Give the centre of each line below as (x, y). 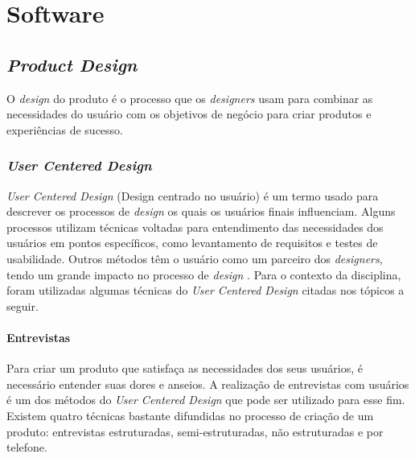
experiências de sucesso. (65, 129)
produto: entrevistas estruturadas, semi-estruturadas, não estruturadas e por (195, 431)
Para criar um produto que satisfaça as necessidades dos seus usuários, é (185, 368)
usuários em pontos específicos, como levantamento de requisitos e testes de (192, 243)
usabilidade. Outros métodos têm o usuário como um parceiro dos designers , (195, 258)
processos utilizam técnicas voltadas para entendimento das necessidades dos (195, 227)
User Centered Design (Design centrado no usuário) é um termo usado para (193, 195)
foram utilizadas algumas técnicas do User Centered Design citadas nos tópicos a (205, 290)
